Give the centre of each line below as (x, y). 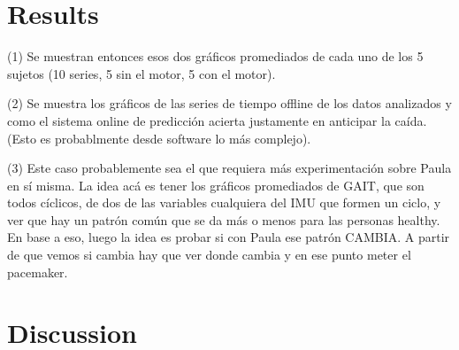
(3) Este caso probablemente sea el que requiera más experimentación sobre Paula (229, 168)
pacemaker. (38, 272)
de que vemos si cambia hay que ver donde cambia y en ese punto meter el (209, 255)
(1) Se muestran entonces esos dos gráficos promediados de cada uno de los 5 (215, 56)
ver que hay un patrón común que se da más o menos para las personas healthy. (224, 219)
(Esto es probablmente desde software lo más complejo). (159, 138)
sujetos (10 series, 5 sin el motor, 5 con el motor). (142, 73)
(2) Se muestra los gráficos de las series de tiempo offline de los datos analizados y (229, 103)
